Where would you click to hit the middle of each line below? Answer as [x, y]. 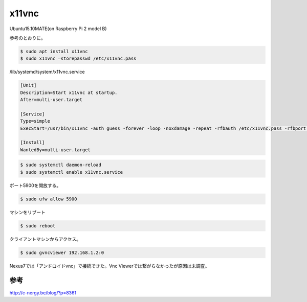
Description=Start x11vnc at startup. [69, 92]
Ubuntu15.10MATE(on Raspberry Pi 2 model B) [58, 29]
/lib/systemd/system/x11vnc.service [47, 72]
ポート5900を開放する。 [35, 185]
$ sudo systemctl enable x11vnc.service [71, 172]
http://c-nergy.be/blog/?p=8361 [43, 293]
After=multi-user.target [51, 100]
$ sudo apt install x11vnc [54, 51]
